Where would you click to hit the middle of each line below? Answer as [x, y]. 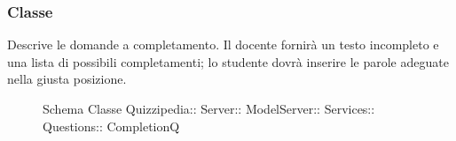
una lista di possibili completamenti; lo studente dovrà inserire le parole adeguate [228, 61]
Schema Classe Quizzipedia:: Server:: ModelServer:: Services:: [209, 108]
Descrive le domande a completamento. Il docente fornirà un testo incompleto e [223, 45]
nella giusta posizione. [67, 79]
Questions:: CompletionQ [111, 126]
